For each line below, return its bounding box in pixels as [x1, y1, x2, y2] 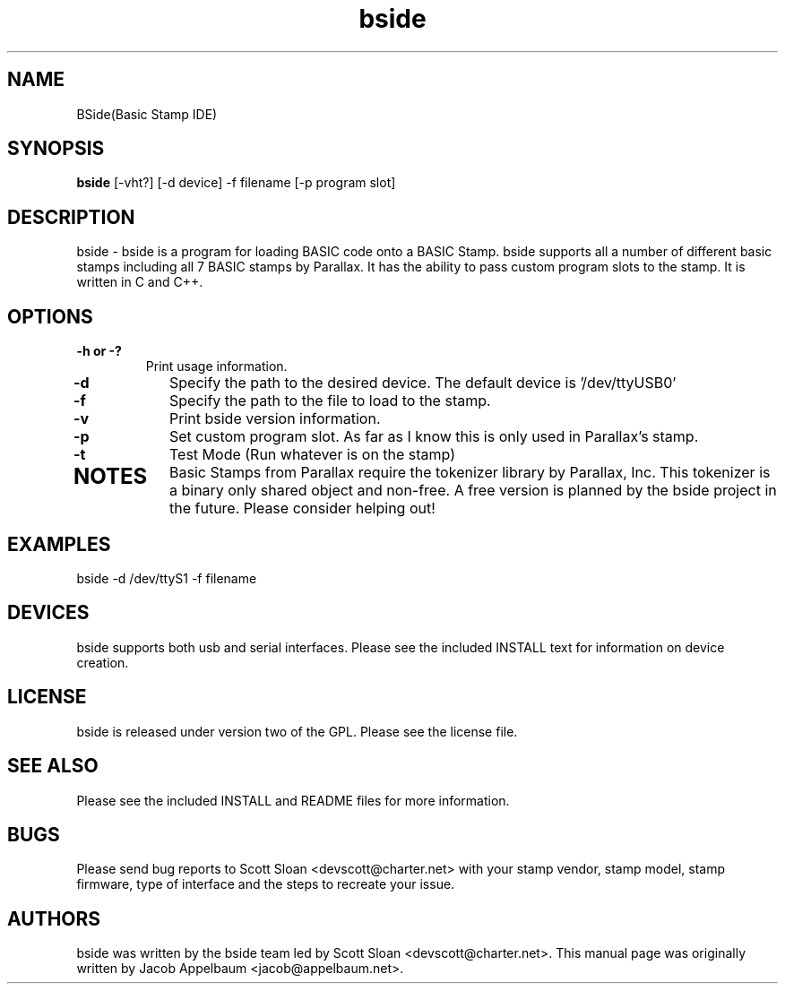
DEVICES [7, 601, 90, 625]
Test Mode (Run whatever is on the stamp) [169, 445, 456, 464]
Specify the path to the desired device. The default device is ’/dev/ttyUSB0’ [169, 374, 677, 392]
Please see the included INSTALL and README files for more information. [76, 792, 510, 808]
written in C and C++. [76, 274, 203, 290]
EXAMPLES [7, 532, 111, 556]
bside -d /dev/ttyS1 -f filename [76, 570, 257, 586]
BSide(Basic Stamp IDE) [76, 106, 218, 122]
